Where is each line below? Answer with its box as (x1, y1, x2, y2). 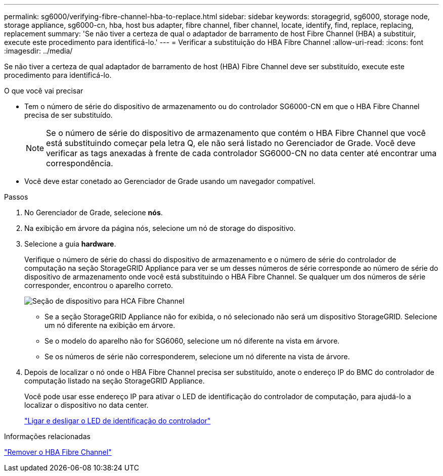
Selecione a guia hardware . (24, 240, 116, 248)
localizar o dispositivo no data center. (24, 401, 149, 409)
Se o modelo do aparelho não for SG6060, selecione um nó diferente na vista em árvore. (45, 337, 340, 345)
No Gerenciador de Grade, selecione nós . (24, 208, 163, 217)
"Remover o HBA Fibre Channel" (4, 448, 112, 456)
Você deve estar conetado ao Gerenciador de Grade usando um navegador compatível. (24, 177, 316, 185)
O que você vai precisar (4, 86, 83, 95)
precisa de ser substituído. (24, 111, 113, 119)
